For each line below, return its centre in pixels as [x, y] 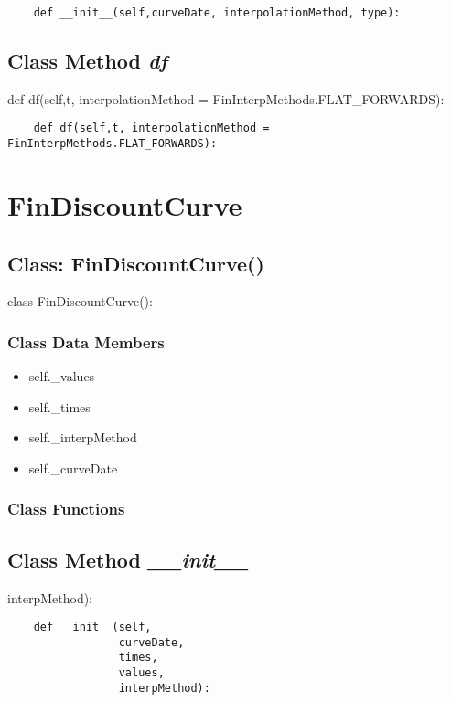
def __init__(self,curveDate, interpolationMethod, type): [217, 13]
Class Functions [66, 509]
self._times [59, 406]
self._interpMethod [83, 437]
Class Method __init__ [128, 559]
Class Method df [87, 61]
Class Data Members [86, 341]
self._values [62, 376]
